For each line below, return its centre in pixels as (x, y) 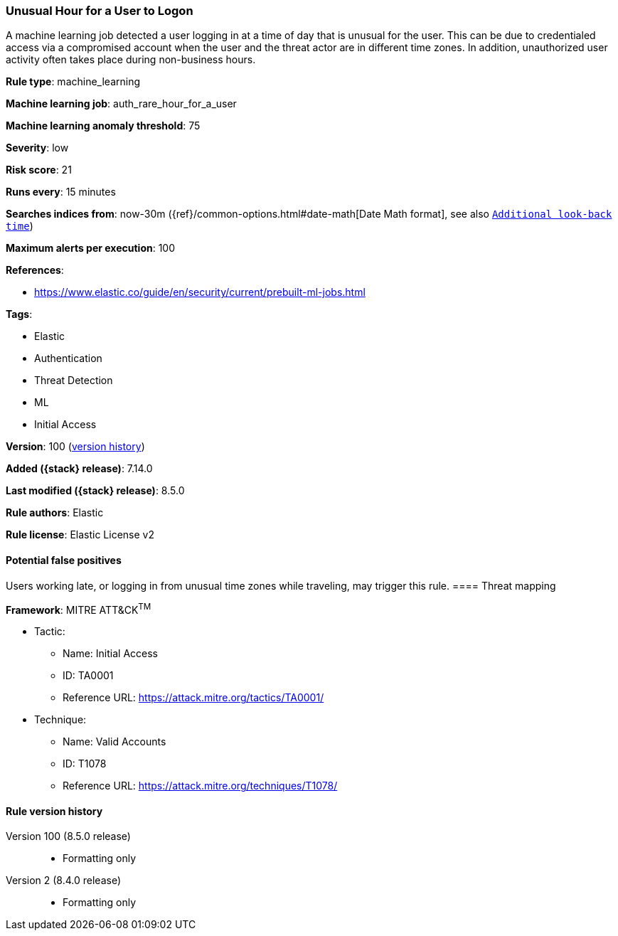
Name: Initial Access (110, 654)
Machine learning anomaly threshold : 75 (103, 126)
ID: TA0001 (88, 676)
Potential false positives (64, 560)
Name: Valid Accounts (114, 742)
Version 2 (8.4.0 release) (63, 881)
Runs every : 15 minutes (61, 192)
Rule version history (54, 811)
